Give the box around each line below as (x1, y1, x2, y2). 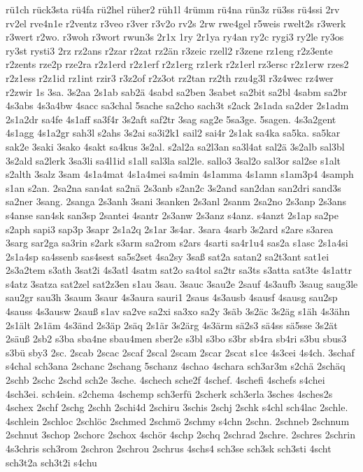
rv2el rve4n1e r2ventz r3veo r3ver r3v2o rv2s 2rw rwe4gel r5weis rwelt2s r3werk (6, 15, 346, 30)
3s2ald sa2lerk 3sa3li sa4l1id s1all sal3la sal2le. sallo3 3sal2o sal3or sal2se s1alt (6, 153, 341, 167)
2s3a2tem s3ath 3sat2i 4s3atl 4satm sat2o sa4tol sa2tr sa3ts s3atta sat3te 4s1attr (6, 263, 352, 277)
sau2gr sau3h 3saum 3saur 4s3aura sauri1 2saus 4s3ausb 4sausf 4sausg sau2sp (6, 290, 338, 305)
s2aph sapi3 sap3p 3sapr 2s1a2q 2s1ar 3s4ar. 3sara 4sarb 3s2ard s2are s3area (6, 221, 334, 236)
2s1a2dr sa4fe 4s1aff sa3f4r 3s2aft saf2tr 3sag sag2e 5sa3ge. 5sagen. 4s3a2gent (6, 111, 336, 126)
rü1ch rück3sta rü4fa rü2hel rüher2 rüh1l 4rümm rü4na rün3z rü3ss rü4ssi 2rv (6, 2, 340, 16)
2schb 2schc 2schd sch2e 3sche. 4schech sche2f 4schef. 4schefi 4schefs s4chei (6, 373, 325, 387)
